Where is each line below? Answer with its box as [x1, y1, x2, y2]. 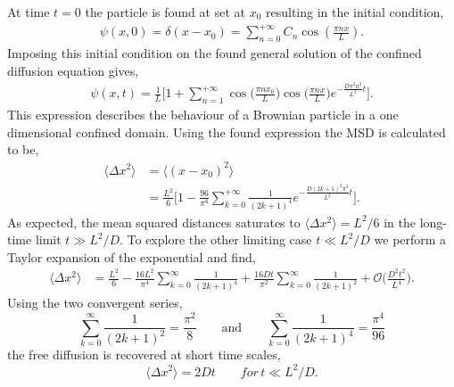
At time [7, 3, 50, 21]
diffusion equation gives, [7, 61, 139, 79]
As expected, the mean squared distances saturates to [7, 212, 301, 231]
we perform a [374, 230, 447, 249]
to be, [7, 140, 39, 159]
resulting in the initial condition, [265, 3, 444, 21]
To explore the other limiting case [127, 230, 312, 249]
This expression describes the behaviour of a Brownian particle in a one [7, 105, 399, 124]
